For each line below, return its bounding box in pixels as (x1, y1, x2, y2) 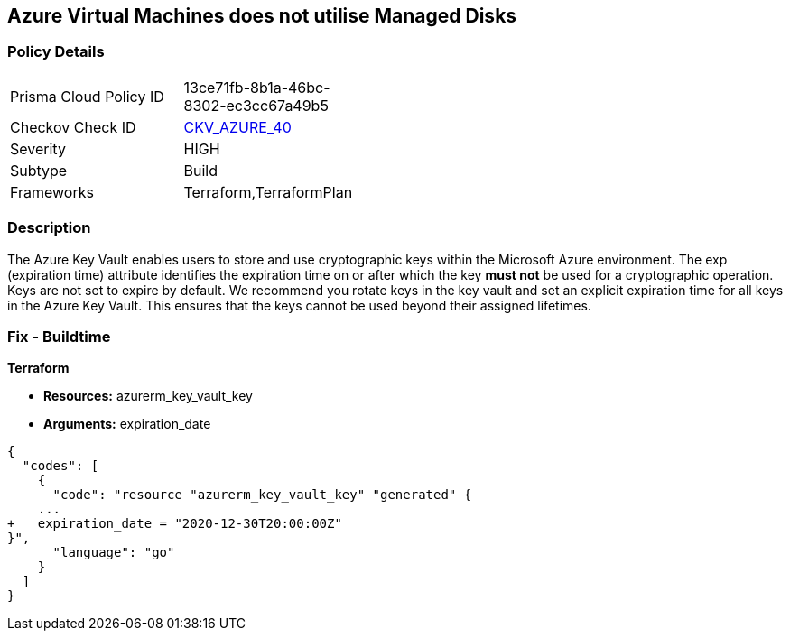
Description (7, 218, 91, 237)
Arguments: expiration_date (43, 416, 211, 432)
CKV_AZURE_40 (183, 117, 292, 136)
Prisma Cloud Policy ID (10, 87, 164, 106)
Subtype (10, 161, 68, 180)
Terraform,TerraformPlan (183, 182, 353, 201)
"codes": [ (22, 458, 99, 474)
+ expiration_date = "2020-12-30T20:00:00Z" (7, 516, 342, 532)
